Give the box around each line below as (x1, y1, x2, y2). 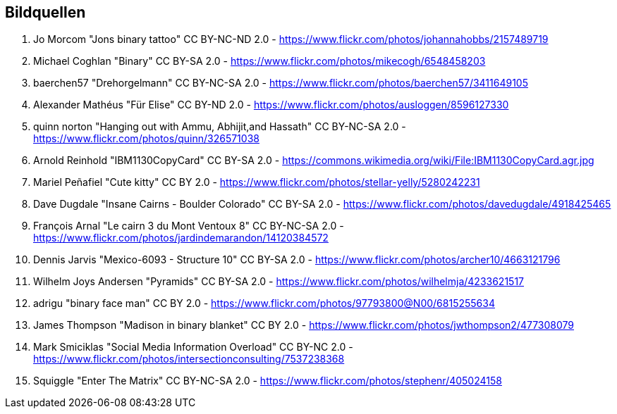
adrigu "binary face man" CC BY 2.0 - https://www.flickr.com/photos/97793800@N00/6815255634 (33, 297, 495, 310)
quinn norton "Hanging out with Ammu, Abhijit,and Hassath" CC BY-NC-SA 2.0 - (33, 120, 406, 133)
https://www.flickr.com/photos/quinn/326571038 (33, 132, 259, 145)
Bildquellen (5, 4, 86, 21)
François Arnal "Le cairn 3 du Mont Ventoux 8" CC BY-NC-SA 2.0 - (33, 220, 344, 232)
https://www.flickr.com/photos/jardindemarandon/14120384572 (33, 232, 329, 244)
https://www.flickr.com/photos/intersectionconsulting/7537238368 (33, 353, 345, 365)
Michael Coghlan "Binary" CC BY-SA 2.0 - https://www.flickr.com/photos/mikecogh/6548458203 (33, 55, 486, 68)
